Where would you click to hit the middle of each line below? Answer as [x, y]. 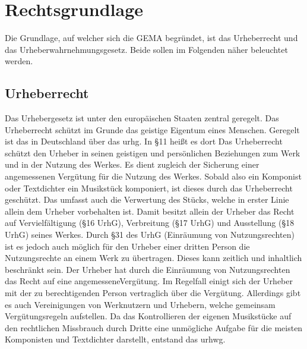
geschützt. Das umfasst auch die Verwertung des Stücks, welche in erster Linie [147, 199]
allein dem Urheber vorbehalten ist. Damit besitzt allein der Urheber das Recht [150, 211]
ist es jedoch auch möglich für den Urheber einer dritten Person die [127, 246]
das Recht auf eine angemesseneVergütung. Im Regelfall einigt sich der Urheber [149, 281]
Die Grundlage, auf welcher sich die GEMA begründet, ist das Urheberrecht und [151, 38]
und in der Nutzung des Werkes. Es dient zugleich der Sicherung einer [132, 164]
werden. [19, 61]
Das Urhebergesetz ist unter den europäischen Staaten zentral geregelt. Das [142, 118]
